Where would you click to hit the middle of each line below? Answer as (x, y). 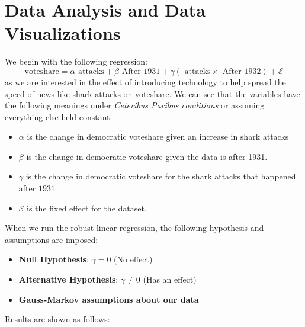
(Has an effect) (170, 279)
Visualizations (63, 33)
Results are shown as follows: (57, 319)
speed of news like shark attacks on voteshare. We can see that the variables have (152, 93)
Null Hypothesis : (54, 259)
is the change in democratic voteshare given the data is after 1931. (147, 156)
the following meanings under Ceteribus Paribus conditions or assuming (135, 105)
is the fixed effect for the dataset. (87, 208)
